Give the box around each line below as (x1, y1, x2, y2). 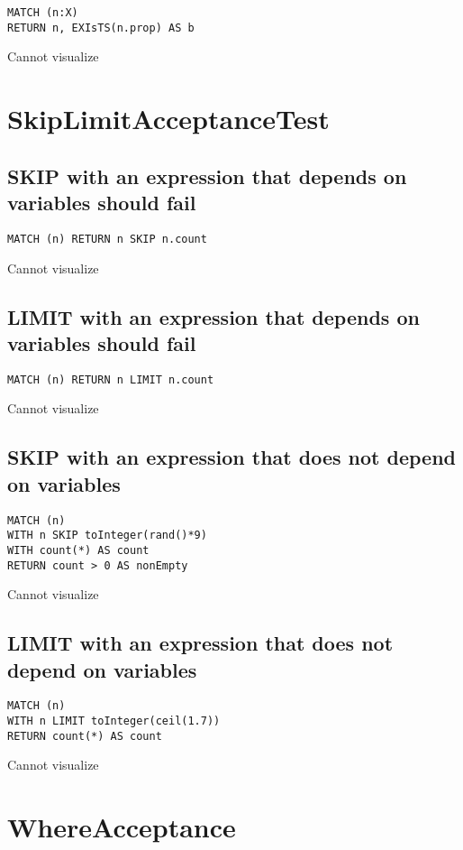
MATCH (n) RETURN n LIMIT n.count (7, 373, 214, 386)
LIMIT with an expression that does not (7, 629, 394, 657)
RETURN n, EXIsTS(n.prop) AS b (7, 21, 195, 34)
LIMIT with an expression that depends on (7, 302, 420, 330)
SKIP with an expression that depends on (7, 162, 407, 189)
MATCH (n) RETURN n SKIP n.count (7, 232, 207, 245)
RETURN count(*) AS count (7, 729, 162, 743)
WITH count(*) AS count (7, 543, 150, 557)
